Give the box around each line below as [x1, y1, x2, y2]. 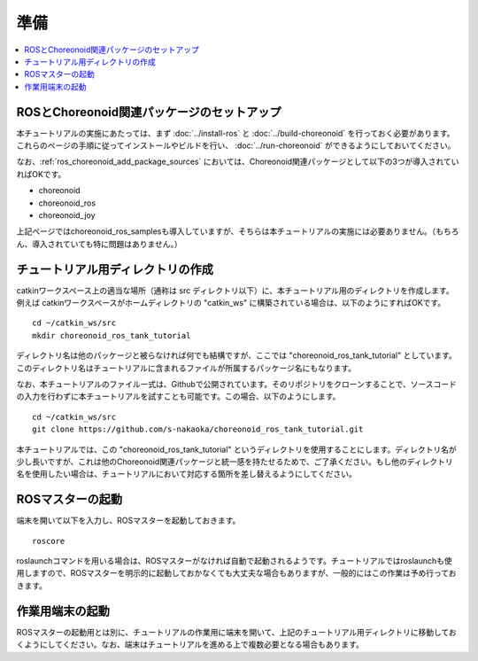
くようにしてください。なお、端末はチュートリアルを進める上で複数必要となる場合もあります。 [16, 639, 365, 650]
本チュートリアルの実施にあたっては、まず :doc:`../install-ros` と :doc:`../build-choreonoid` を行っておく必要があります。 [16, 128, 455, 138]
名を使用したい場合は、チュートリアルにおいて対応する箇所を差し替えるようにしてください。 [16, 469, 358, 479]
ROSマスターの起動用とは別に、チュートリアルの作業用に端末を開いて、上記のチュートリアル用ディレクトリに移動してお [16, 626, 458, 637]
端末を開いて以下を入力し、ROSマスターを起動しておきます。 [16, 515, 241, 526]
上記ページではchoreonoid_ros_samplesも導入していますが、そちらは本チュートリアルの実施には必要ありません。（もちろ [16, 226, 459, 237]
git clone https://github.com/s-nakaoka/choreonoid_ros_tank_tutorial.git [32, 424, 364, 434]
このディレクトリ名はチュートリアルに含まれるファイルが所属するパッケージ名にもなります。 [16, 362, 357, 373]
